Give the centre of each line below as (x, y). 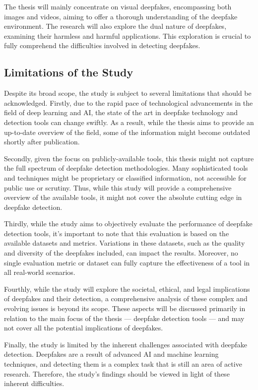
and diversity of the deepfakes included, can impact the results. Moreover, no (121, 253)
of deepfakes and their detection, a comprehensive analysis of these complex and (126, 298)
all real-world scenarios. (40, 272)
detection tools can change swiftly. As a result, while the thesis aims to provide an (129, 122)
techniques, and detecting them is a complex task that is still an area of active (123, 364)
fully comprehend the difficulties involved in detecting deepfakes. (102, 45)
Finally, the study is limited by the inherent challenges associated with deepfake (126, 344)
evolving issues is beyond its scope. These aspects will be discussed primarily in (125, 308)
